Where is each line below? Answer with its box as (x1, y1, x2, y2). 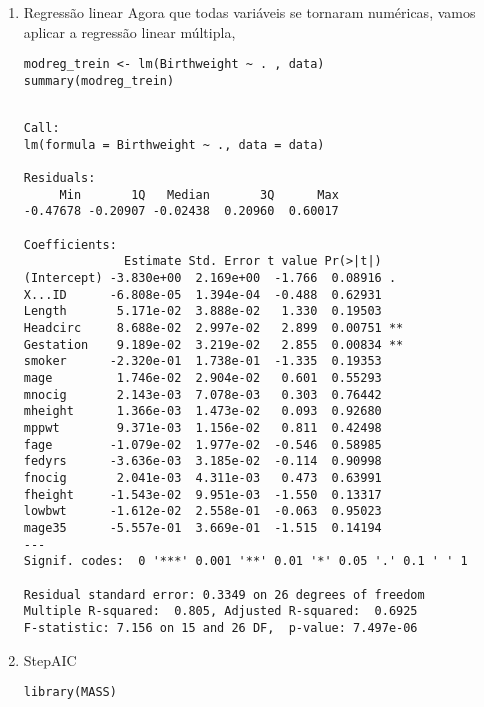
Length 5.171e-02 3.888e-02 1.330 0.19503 (23, 304, 382, 319)
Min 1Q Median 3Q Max (59, 187, 339, 202)
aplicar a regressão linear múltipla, (23, 21, 236, 42)
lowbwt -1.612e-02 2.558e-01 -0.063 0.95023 (23, 504, 382, 519)
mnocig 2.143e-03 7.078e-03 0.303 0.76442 (23, 387, 382, 402)
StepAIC (23, 649, 77, 670)
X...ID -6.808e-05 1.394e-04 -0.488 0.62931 (23, 287, 382, 302)
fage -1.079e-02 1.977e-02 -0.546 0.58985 (23, 437, 382, 452)
